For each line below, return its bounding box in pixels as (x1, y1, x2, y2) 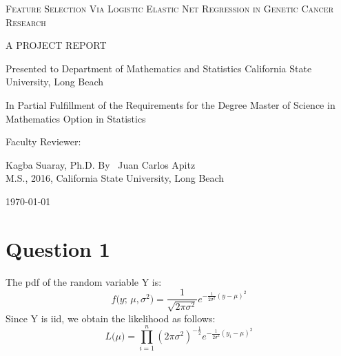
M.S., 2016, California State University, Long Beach (6, 171, 225, 185)
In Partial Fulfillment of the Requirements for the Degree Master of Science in (6, 97, 335, 112)
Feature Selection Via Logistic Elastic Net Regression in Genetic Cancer (6, 1, 333, 15)
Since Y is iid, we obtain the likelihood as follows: (6, 311, 216, 325)
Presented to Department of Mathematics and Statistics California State (6, 61, 312, 75)
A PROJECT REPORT (6, 38, 107, 52)
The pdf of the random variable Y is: (6, 274, 162, 289)
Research (6, 14, 46, 29)
